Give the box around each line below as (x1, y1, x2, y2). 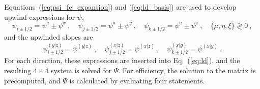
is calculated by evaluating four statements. (69, 75, 205, 85)
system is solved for (50, 65, 112, 75)
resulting (4, 65, 32, 75)
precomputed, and (4, 75, 61, 85)
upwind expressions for (4, 11, 75, 22)
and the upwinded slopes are (4, 32, 93, 42)
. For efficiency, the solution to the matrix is (118, 65, 256, 75)
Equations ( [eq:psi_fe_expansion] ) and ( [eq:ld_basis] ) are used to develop (4, 2, 237, 12)
